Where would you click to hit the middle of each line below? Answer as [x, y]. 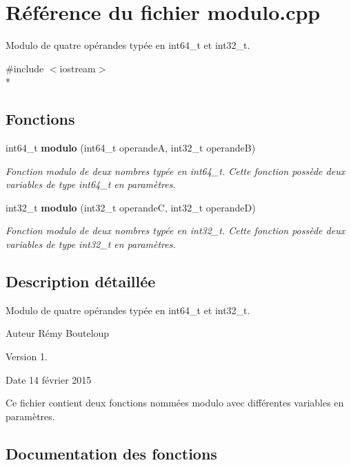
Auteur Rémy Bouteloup [58, 333]
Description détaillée [81, 281]
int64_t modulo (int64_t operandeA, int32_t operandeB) [131, 148]
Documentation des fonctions [111, 453]
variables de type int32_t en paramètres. [91, 244]
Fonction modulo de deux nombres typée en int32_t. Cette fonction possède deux [175, 230]
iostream [78, 68]
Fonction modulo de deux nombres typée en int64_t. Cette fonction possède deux [175, 170]
